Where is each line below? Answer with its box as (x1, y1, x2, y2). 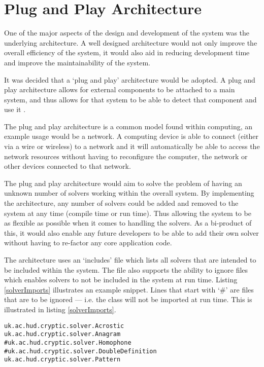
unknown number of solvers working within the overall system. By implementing (4, 188, 254, 198)
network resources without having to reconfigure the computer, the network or (4, 151, 248, 161)
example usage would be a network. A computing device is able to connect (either (4, 131, 259, 141)
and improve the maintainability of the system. (4, 57, 150, 67)
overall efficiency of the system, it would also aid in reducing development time (4, 47, 250, 58)
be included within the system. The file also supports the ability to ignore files (4, 264, 248, 275)
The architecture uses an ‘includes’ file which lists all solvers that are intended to (4, 254, 256, 265)
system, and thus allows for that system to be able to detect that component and (4, 94, 257, 104)
